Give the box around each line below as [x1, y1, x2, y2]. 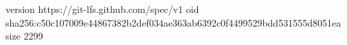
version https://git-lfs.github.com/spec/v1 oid [5, 2, 199, 16]
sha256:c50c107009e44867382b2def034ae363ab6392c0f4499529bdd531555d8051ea [5, 15, 342, 29]
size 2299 [5, 29, 43, 43]
